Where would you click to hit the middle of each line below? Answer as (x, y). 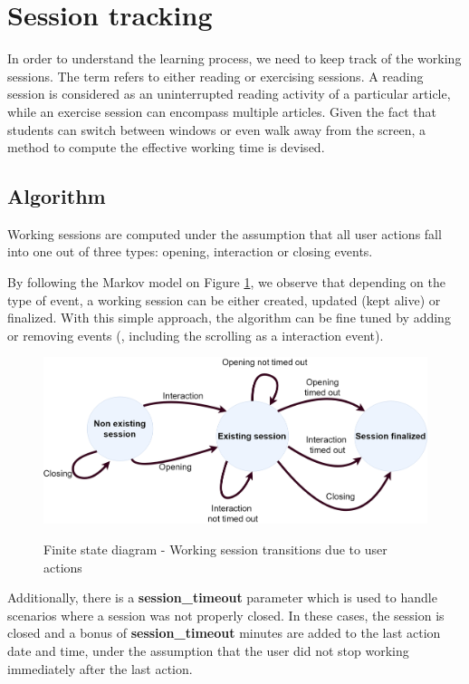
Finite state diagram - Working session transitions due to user (215, 549)
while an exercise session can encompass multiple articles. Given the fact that (222, 111)
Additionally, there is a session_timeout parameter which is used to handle (222, 597)
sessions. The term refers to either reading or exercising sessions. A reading (215, 76)
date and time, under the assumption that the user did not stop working (208, 651)
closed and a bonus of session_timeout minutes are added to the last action (224, 633)
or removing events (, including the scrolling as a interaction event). (196, 335)
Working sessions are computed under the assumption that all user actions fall (225, 233)
